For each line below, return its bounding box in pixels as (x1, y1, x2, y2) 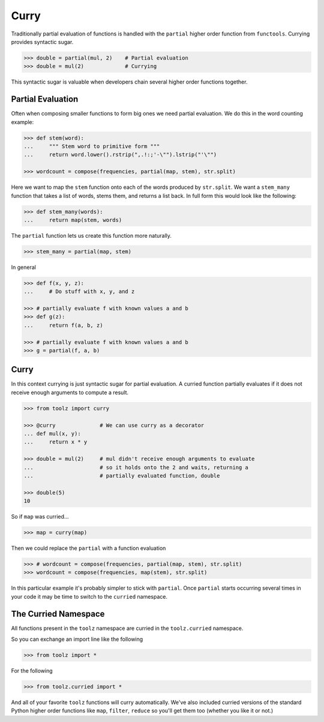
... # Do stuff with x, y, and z (23, 288, 135, 295)
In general (11, 264, 36, 271)
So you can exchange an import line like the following (11, 635, 143, 643)
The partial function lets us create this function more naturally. (11, 232, 172, 239)
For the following (11, 667, 53, 674)
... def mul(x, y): (23, 430, 81, 437)
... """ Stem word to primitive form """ (23, 143, 160, 150)
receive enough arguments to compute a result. (11, 389, 129, 396)
